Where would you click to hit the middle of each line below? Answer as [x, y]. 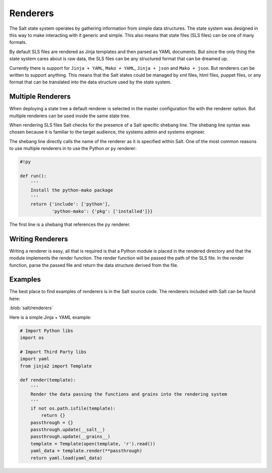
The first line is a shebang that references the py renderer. [70, 224]
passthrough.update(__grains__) [71, 437]
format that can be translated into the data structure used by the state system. [90, 82]
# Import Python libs [47, 330]
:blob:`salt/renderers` [31, 308]
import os [32, 338]
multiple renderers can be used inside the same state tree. [70, 116]
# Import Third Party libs [53, 352]
